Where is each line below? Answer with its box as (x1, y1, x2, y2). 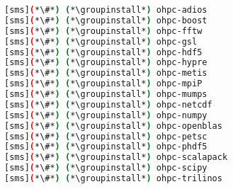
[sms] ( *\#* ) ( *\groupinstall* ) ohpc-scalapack (4, 152, 228, 163)
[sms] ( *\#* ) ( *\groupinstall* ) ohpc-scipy (4, 163, 208, 173)
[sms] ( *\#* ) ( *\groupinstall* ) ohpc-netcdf (4, 99, 212, 110)
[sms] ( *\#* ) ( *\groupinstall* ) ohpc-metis (4, 68, 208, 79)
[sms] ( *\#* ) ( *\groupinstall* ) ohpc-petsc (4, 131, 208, 142)
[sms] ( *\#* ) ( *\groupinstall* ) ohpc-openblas (4, 120, 222, 131)
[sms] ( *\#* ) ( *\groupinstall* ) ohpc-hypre (4, 57, 208, 68)
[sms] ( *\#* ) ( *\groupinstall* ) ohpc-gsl (4, 36, 198, 47)
